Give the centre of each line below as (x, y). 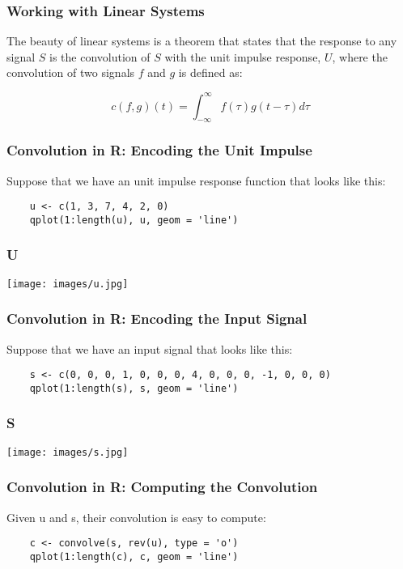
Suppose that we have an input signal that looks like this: (150, 348)
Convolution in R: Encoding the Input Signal (157, 318)
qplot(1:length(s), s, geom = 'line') (134, 388)
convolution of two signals (71, 72)
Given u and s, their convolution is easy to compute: (136, 517)
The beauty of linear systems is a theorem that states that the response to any (202, 41)
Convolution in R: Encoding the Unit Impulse (159, 150)
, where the (360, 56)
